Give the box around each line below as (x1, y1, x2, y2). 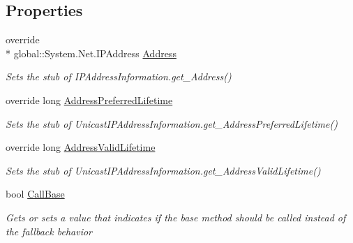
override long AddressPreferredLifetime (6, 92, 173, 107)
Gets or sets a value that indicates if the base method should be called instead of (6, 209, 346, 224)
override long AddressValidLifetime (6, 140, 156, 154)
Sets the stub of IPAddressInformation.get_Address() (6, 69, 232, 84)
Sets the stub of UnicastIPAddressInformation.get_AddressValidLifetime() (6, 163, 321, 177)
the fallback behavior (6, 223, 92, 238)
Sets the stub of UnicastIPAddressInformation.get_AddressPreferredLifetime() (6, 116, 338, 131)
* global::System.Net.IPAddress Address (6, 45, 176, 60)
